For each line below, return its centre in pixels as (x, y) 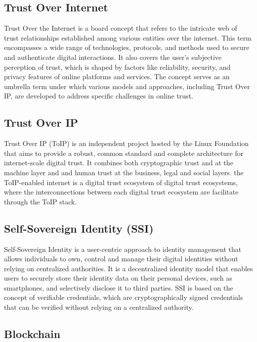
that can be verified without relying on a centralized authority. (99, 307)
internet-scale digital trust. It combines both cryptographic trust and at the (119, 163)
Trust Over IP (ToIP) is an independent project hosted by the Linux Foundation (127, 143)
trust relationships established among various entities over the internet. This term (128, 37)
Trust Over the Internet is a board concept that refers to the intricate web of (121, 28)
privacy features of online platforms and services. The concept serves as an (117, 76)
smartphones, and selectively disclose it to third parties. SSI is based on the (119, 287)
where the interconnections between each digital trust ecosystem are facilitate (121, 192)
